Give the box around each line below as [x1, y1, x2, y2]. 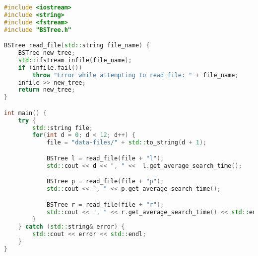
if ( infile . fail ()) [18, 64, 82, 71]
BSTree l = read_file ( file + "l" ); [46, 154, 164, 162]
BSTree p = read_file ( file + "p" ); [46, 178, 164, 185]
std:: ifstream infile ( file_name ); [18, 56, 132, 64]
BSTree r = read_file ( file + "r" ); [46, 201, 164, 208]
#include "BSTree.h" [4, 26, 72, 33]
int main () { [4, 109, 47, 117]
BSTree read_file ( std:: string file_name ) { [4, 42, 150, 49]
